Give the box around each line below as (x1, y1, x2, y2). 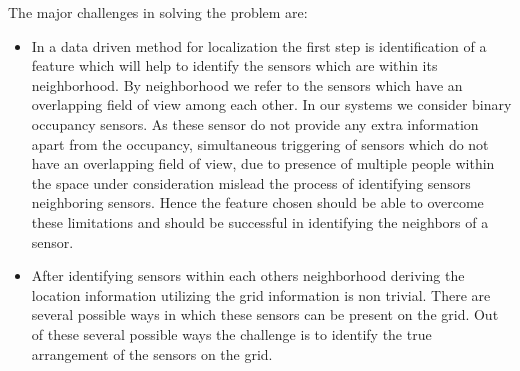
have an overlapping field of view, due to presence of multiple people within (31, 153, 495, 174)
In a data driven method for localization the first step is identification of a (31, 35, 487, 56)
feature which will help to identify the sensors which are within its (31, 55, 438, 76)
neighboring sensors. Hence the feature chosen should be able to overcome (31, 192, 484, 213)
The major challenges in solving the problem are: (8, 2, 308, 22)
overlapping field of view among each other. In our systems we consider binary (31, 94, 512, 115)
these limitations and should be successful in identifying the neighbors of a (31, 211, 489, 232)
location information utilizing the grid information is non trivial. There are (31, 284, 491, 305)
